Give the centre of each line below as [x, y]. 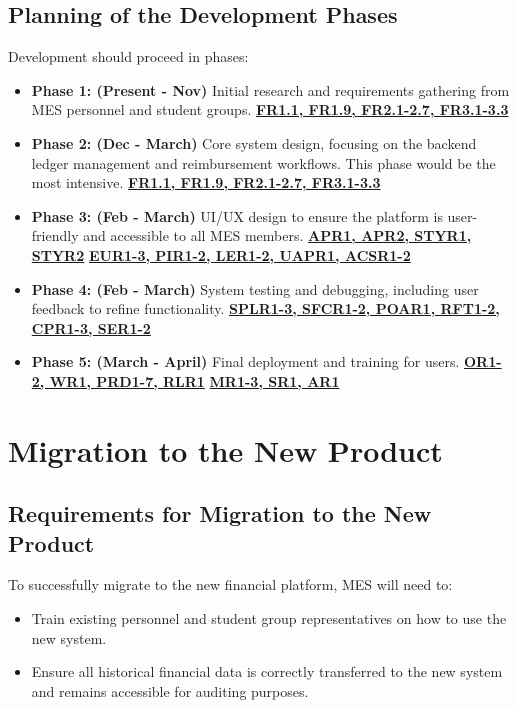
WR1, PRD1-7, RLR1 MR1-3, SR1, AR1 [194, 380]
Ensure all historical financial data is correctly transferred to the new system [267, 671]
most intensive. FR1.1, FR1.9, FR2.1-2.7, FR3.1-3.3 [206, 182]
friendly [55, 235]
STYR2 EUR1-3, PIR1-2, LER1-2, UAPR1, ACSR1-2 [221, 254]
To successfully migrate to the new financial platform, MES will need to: [230, 584]
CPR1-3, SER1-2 [91, 327]
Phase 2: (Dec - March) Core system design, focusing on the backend [254, 142]
